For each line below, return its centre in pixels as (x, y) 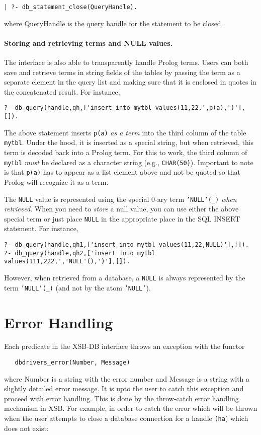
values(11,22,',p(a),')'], (200, 108)
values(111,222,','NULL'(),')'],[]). (67, 262)
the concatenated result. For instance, (62, 91)
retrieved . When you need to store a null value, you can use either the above (121, 209)
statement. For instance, (41, 228)
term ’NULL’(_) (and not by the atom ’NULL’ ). (77, 287)
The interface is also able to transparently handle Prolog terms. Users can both (126, 62)
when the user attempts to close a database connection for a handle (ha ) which (126, 418)
